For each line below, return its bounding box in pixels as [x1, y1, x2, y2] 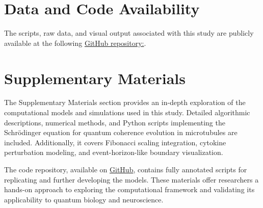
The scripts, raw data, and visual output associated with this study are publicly [4, 28, 254, 38]
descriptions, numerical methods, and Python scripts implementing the [4, 117, 225, 127]
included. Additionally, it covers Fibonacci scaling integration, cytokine [4, 137, 226, 147]
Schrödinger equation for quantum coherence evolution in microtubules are [4, 127, 238, 138]
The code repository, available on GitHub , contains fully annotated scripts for [4, 164, 247, 174]
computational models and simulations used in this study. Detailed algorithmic [4, 107, 250, 118]
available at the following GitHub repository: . [4, 37, 146, 48]
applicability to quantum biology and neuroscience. [4, 194, 164, 204]
